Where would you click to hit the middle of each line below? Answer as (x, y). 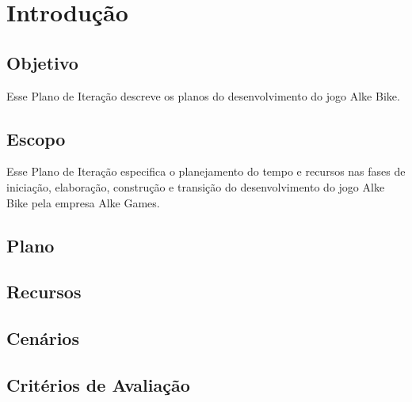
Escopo (36, 138)
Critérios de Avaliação (98, 384)
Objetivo (42, 62)
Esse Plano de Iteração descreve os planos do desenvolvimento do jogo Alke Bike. (203, 95)
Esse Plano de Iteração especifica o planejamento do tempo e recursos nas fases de (206, 171)
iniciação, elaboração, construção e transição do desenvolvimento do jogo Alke (196, 186)
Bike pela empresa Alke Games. (83, 202)
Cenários (43, 338)
